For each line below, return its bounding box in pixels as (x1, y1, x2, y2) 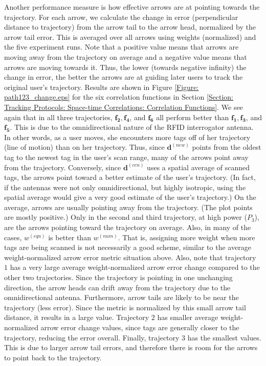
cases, (4, 232, 22, 242)
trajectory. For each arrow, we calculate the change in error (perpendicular (4, 11, 238, 22)
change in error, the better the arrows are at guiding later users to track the (4, 72, 243, 82)
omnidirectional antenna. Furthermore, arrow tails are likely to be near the (4, 292, 239, 303)
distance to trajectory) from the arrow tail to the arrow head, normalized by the (4, 21, 256, 32)
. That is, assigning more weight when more (118, 232, 255, 242)
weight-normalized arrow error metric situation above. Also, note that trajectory (4, 251, 256, 262)
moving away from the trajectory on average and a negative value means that (4, 51, 247, 62)
